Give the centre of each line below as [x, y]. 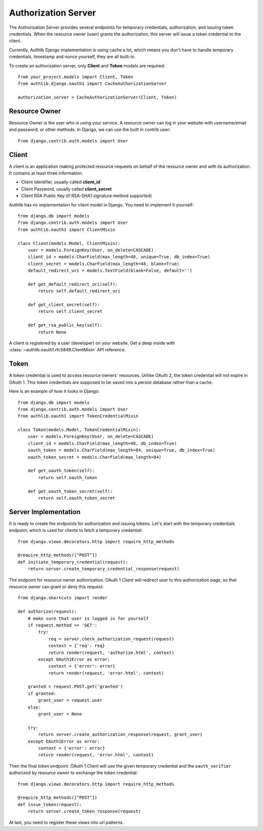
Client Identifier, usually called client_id [61, 182]
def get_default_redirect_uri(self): [73, 284]
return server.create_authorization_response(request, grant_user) [120, 735]
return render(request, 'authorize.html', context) [112, 652]
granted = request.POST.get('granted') [75, 687]
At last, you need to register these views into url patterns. [66, 822]
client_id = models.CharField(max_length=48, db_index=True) [102, 443]
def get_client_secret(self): [64, 305]
